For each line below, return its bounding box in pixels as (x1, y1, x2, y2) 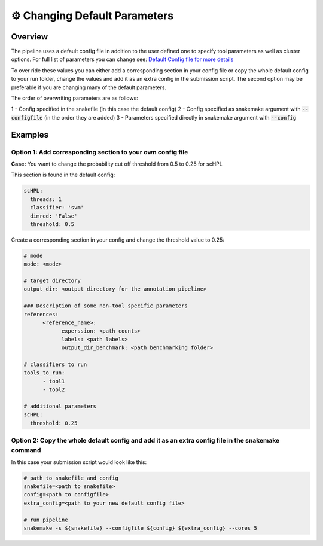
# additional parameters (23, 402, 97, 410)
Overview (11, 32, 48, 42)
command (11, 446, 41, 455)
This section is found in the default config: (11, 171, 115, 179)
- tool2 (42, 386, 65, 393)
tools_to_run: (23, 370, 65, 376)
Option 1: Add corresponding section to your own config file (11, 148, 188, 156)
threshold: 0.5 (30, 221, 75, 227)
